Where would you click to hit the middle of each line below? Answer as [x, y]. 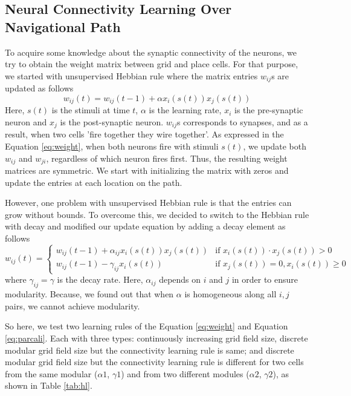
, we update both [275, 146]
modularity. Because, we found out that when [89, 294]
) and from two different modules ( [185, 373]
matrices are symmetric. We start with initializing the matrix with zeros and [147, 170]
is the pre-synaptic [269, 110]
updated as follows [39, 88]
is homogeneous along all [230, 294]
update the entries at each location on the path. [94, 182]
